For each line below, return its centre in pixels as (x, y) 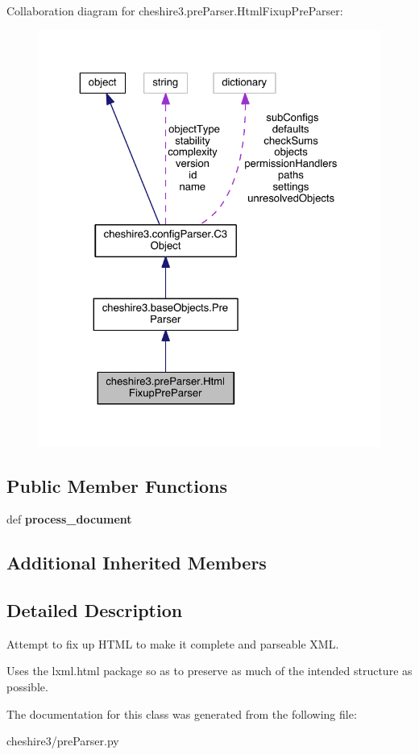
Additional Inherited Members (137, 563)
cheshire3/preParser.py (63, 741)
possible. (27, 687)
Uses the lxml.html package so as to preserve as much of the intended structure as (209, 671)
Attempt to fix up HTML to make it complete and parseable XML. (173, 643)
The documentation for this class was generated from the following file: (182, 713)
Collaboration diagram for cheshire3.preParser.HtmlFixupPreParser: (175, 10)
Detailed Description (95, 610)
